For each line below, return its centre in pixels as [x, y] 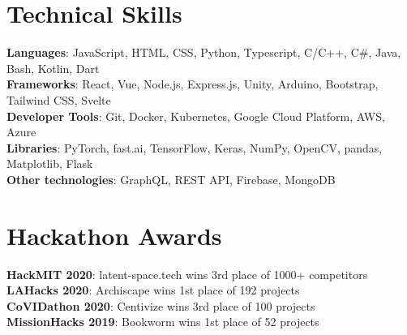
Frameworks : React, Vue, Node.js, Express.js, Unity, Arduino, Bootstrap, [193, 84]
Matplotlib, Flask [50, 163]
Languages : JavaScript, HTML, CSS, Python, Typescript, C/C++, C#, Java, [204, 52]
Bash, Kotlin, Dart [53, 68]
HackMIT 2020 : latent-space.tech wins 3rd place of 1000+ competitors [187, 274]
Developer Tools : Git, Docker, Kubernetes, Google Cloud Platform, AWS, [196, 116]
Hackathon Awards [114, 235]
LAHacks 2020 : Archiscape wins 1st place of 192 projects [153, 290]
